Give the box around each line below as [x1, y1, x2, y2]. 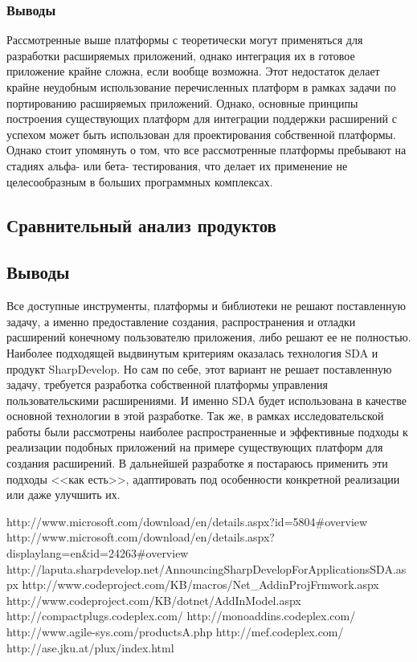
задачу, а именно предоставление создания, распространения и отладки [6, 313, 356, 329]
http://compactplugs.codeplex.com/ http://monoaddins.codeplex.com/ [6, 607, 356, 624]
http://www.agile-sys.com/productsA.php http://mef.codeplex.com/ [6, 623, 344, 640]
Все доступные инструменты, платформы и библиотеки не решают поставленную [6, 297, 406, 314]
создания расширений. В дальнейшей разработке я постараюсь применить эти [6, 455, 388, 472]
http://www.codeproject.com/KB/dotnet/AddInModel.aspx [6, 591, 301, 608]
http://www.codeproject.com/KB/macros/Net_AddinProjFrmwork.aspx [22, 576, 379, 593]
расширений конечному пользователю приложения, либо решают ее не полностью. [6, 329, 411, 345]
